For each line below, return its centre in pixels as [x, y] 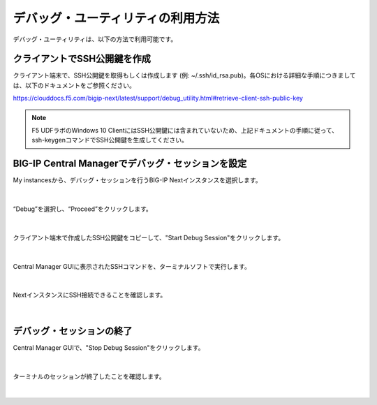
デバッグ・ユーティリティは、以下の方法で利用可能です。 [95, 39]
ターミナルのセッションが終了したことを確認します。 [89, 376]
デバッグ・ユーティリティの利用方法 [116, 18]
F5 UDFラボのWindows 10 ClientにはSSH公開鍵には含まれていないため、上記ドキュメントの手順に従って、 [185, 131]
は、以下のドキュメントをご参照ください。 [74, 85]
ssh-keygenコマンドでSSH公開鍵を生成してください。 [110, 140]
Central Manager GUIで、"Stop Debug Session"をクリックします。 [109, 347]
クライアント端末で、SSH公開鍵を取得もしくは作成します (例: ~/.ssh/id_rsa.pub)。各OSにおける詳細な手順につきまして [184, 75]
